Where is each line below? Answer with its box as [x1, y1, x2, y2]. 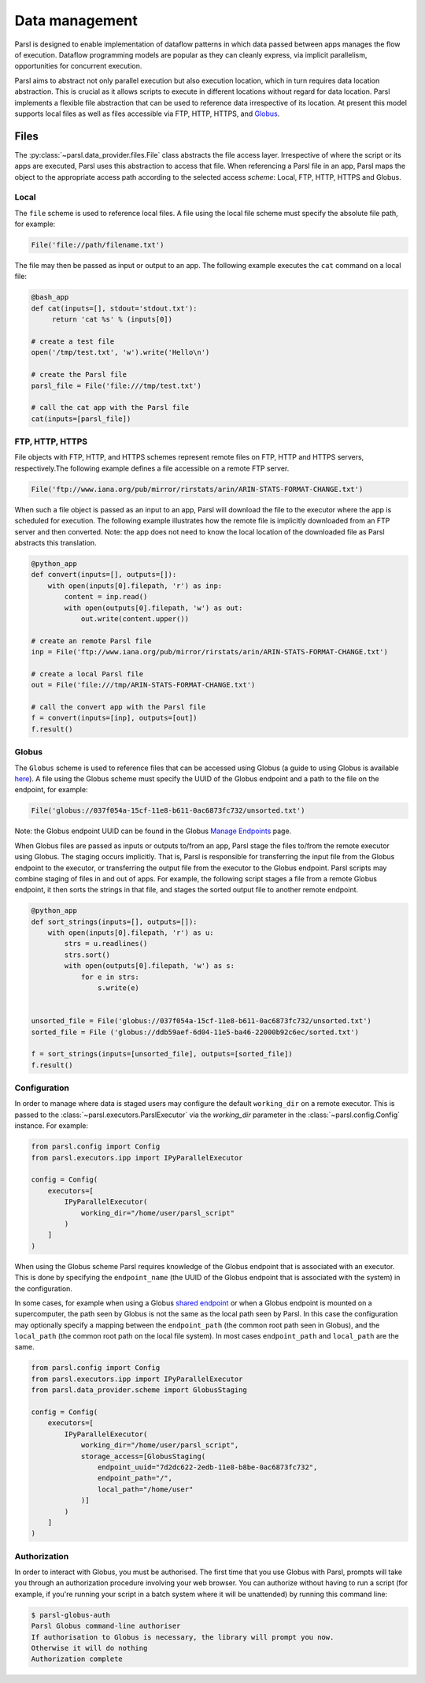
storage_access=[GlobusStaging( [80, 1451, 206, 1461]
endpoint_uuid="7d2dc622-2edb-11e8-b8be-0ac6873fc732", [97, 1462, 318, 1472]
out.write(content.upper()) [80, 614, 189, 623]
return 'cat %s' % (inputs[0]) [51, 315, 173, 324]
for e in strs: [80, 972, 139, 981]
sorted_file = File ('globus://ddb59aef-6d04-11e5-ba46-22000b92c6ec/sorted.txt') [31, 1027, 360, 1037]
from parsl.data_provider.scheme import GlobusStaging [31, 1386, 247, 1394]
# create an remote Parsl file [31, 636, 153, 646]
